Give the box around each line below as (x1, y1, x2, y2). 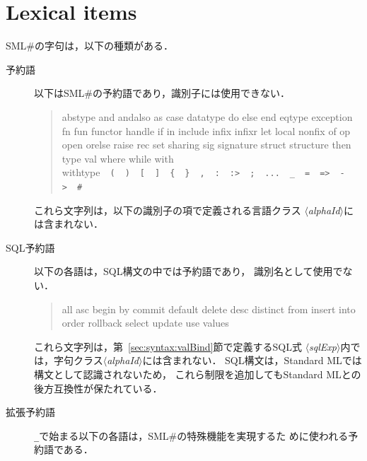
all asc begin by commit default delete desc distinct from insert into (62, 301, 356, 316)
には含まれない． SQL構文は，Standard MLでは (142, 353, 362, 368)
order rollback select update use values (62, 315, 229, 330)
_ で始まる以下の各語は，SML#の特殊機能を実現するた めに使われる (34, 428, 349, 443)
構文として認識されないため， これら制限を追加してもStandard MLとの (34, 366, 361, 381)
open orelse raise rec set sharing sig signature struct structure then (62, 137, 351, 152)
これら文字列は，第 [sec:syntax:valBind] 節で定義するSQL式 (34, 339, 302, 354)
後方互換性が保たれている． (34, 380, 163, 395)
